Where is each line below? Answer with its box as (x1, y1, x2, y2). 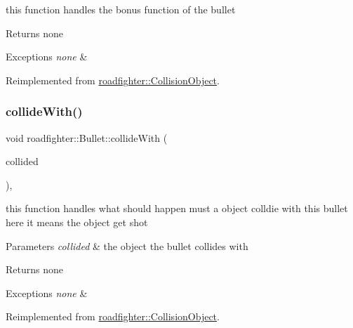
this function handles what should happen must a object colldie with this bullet (6, 201, 348, 216)
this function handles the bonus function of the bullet (6, 2, 236, 16)
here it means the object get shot (6, 214, 148, 229)
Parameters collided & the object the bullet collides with (6, 238, 248, 253)
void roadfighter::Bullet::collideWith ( (6, 130, 168, 145)
